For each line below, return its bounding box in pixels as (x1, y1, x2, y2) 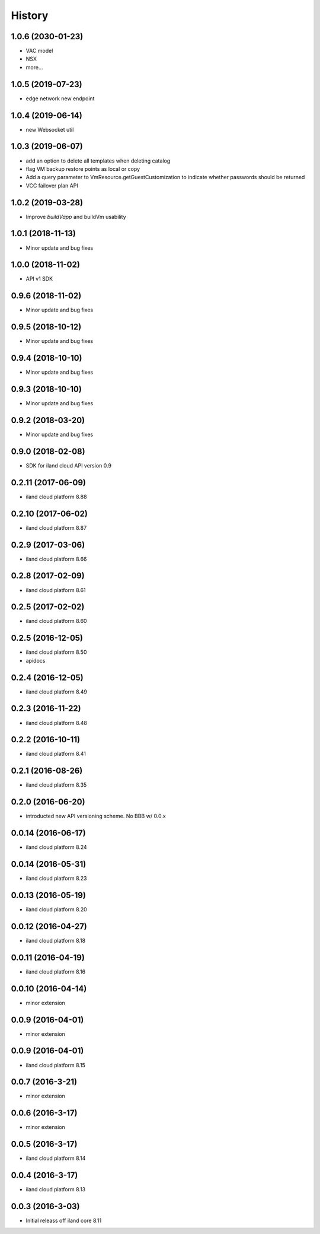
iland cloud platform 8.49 (25, 688, 88, 695)
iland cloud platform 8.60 (25, 618, 87, 625)
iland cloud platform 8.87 (25, 524, 87, 531)
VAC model (25, 47, 53, 55)
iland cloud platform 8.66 (25, 555, 87, 562)
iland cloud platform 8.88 (25, 493, 87, 500)
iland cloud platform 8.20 (25, 905, 87, 913)
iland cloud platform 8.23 (25, 875, 87, 882)
